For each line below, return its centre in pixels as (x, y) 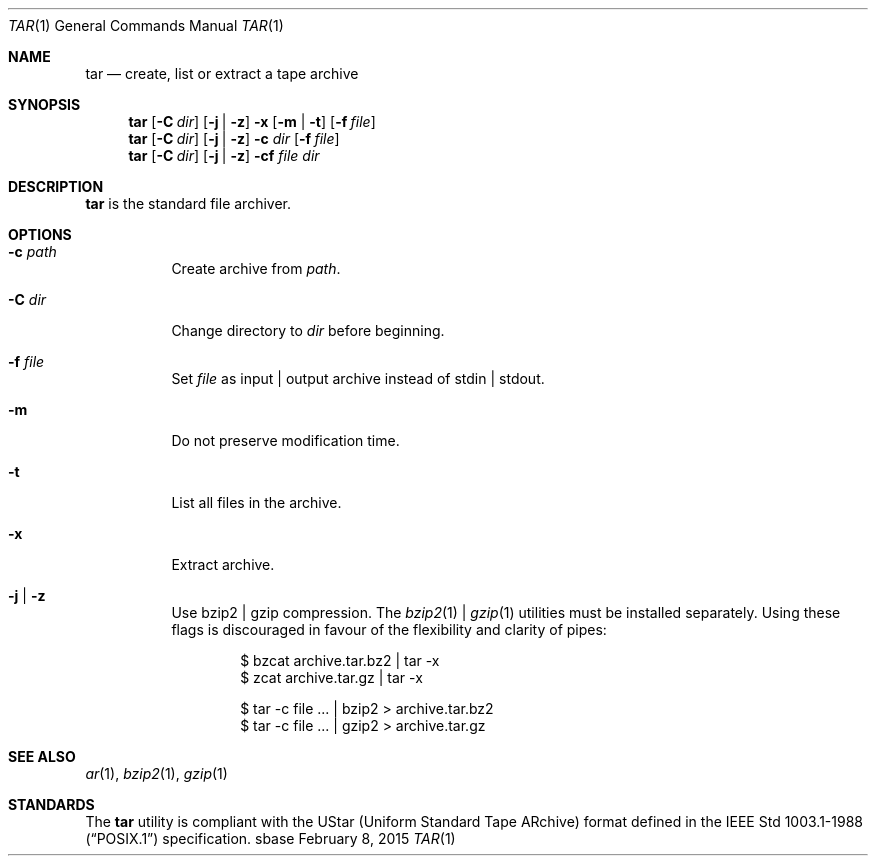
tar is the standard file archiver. (188, 203)
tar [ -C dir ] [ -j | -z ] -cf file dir (224, 155)
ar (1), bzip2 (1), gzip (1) (156, 773)
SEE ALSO (42, 756)
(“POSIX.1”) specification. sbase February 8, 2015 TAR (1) (270, 838)
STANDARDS (51, 804)
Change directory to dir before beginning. (308, 330)
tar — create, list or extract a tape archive (222, 73)
